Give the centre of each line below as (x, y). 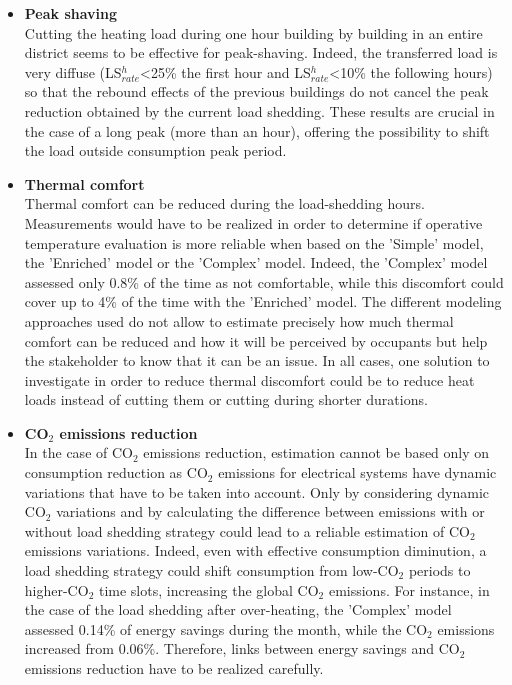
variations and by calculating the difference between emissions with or (270, 511)
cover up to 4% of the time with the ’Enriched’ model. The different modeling (263, 301)
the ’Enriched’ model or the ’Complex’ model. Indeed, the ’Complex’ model (256, 262)
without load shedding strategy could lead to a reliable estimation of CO (247, 530)
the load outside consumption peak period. (155, 150)
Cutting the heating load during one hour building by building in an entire (253, 32)
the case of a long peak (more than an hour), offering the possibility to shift (257, 130)
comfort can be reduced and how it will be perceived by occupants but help (256, 340)
